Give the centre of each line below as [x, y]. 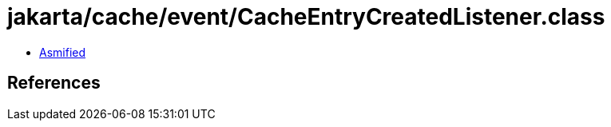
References [54, 83]
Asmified [63, 52]
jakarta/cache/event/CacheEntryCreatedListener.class [306, 17]
